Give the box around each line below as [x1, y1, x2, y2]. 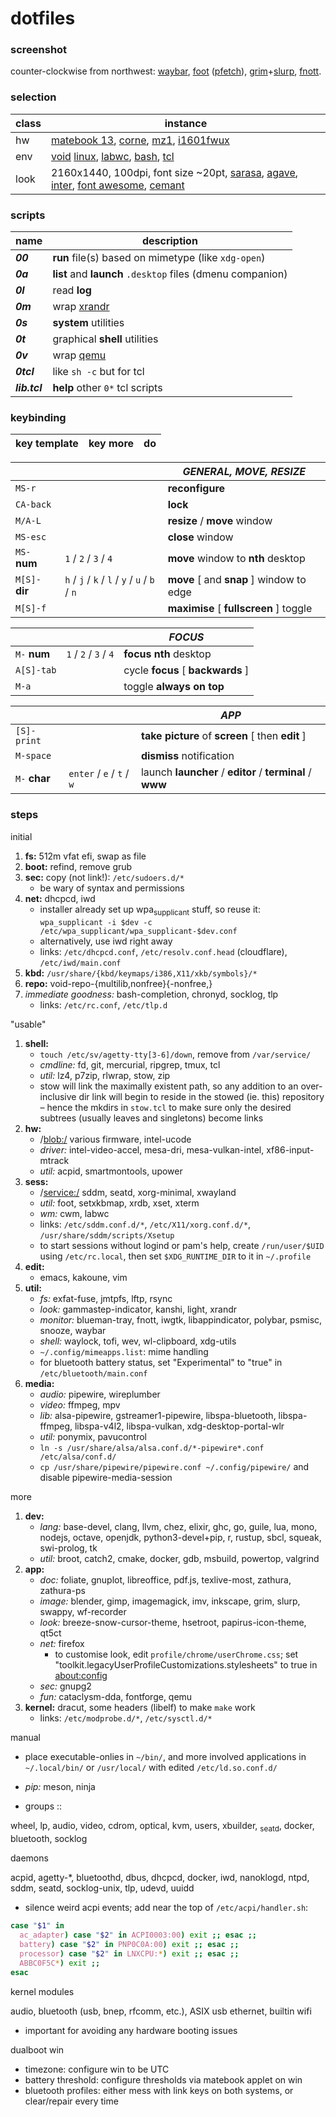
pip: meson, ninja [24, 1781, 96, 1793]
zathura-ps [39, 1585, 86, 1597]
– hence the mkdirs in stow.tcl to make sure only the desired [39, 1102, 292, 1114]
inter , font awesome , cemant [50, 178, 185, 192]
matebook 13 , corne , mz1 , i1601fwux [50, 133, 230, 147]
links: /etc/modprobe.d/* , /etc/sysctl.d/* [39, 1712, 213, 1724]
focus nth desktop [123, 647, 212, 661]
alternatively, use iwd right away [39, 935, 173, 947]
